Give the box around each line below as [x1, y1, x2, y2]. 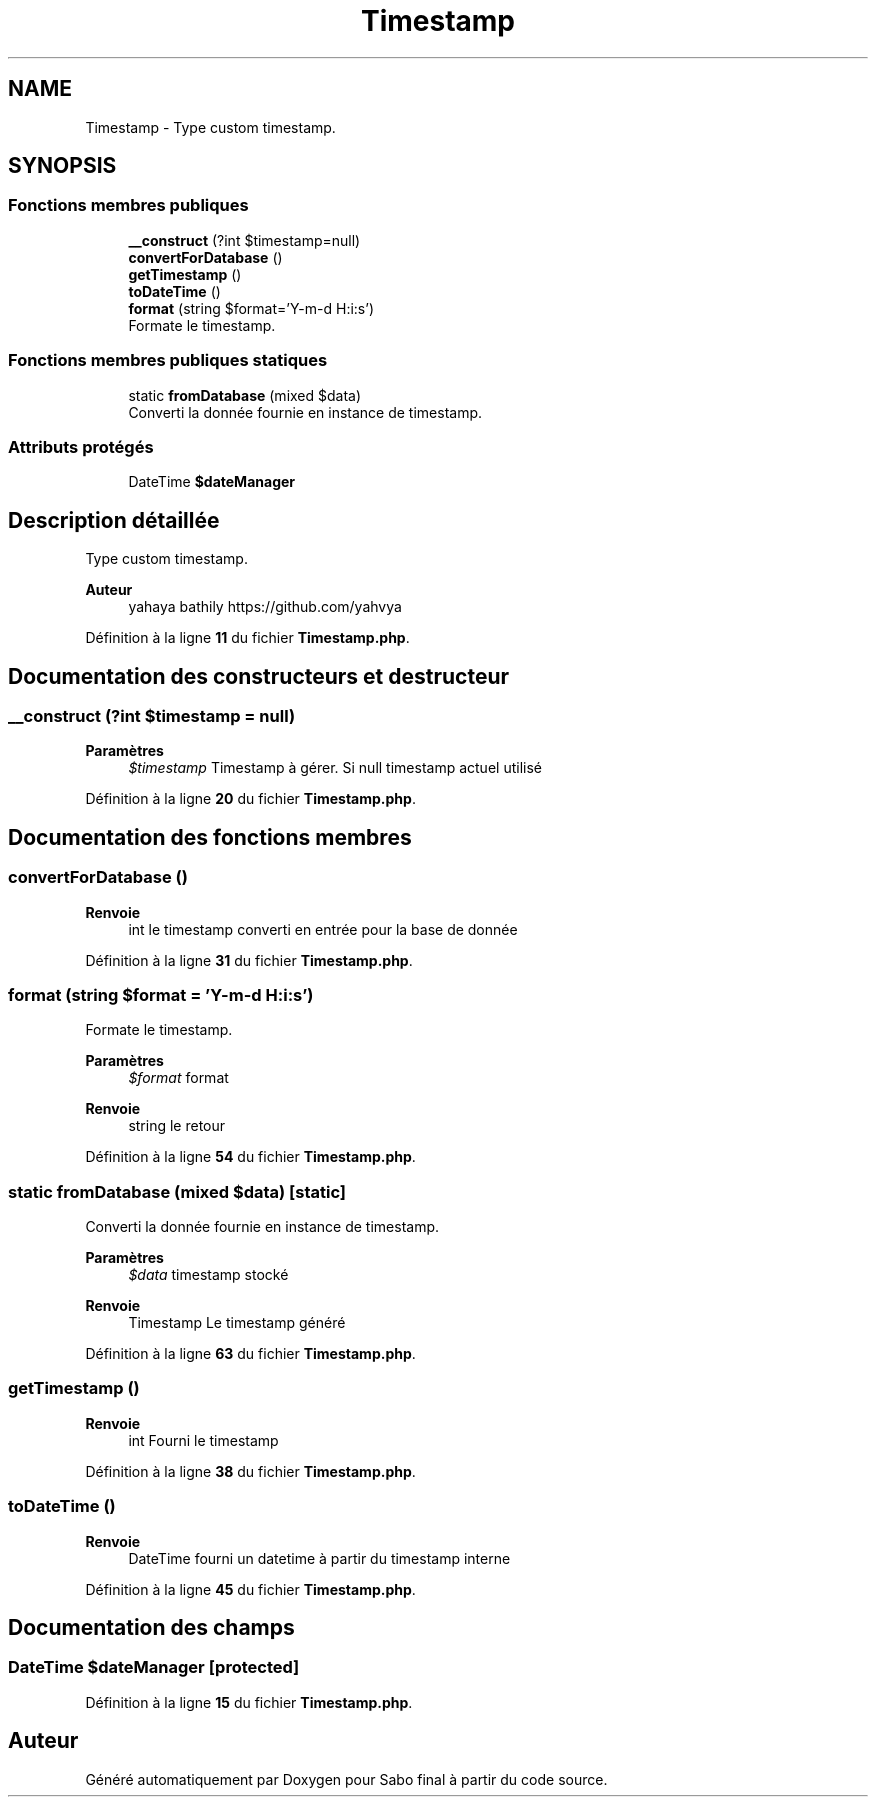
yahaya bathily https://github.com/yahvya [128, 598, 402, 616]
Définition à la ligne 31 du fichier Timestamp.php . [85, 951, 413, 969]
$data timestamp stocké [128, 1266, 289, 1284]
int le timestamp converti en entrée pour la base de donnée [128, 920, 518, 938]
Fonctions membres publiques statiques [8, 350, 328, 371]
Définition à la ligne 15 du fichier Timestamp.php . [85, 1693, 413, 1711]
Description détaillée [8, 507, 220, 533]
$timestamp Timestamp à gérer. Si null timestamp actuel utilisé [128, 759, 542, 777]
